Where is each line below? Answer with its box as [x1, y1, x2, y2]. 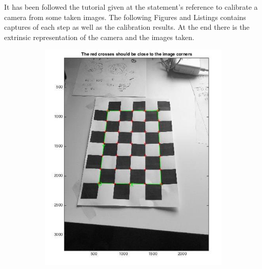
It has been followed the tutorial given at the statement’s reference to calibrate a [4, 2, 258, 12]
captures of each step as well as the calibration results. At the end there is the [4, 22, 250, 32]
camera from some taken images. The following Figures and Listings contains [4, 11, 246, 22]
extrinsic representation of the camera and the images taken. [4, 31, 194, 42]
